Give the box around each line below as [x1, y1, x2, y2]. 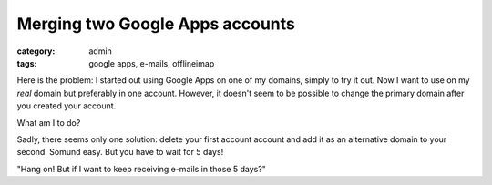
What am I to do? [16, 117, 81, 128]
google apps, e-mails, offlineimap [88, 57, 215, 68]
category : [16, 46, 56, 57]
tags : [16, 57, 37, 68]
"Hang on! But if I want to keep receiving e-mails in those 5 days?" [16, 163, 266, 174]
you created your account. [16, 100, 117, 111]
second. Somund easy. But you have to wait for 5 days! [16, 147, 224, 158]
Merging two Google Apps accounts [16, 14, 295, 34]
